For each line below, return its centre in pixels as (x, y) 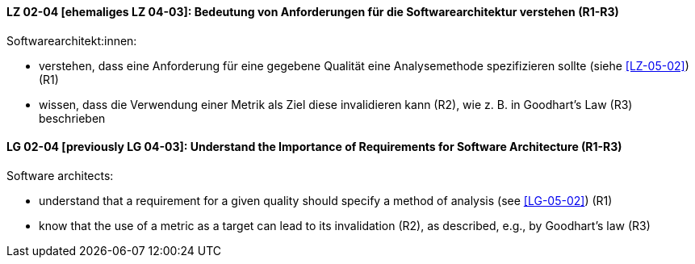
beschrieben (72, 118)
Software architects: (60, 175)
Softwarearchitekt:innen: (72, 40)
